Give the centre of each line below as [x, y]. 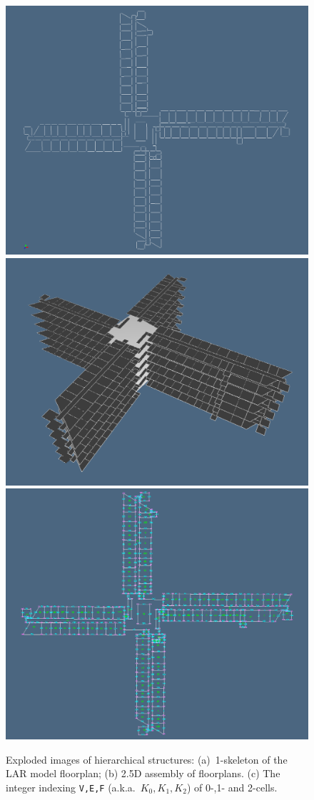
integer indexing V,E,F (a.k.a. [71, 787]
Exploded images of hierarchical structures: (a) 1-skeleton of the [147, 759]
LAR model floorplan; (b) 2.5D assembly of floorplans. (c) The [143, 773]
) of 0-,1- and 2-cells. [232, 787]
